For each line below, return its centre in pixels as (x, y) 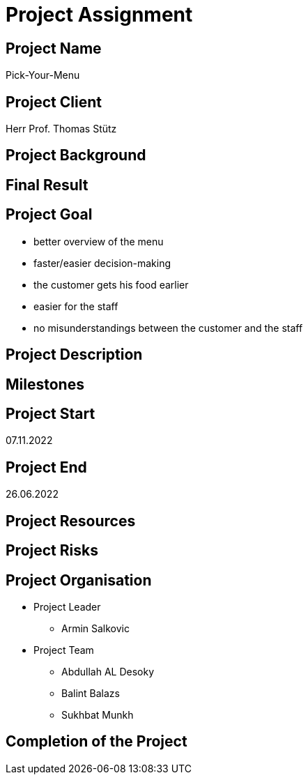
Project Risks (52, 551)
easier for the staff (76, 306)
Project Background (76, 155)
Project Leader (67, 606)
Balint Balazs (91, 693)
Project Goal (49, 215)
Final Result (47, 185)
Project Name (54, 48)
